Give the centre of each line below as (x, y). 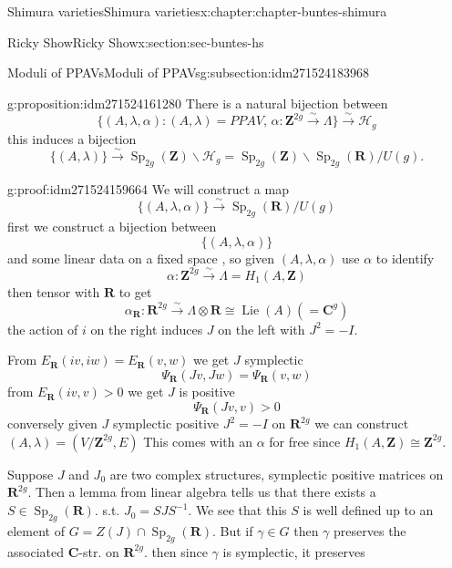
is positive (207, 392)
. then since (175, 551)
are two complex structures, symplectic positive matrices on (277, 474)
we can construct (362, 423)
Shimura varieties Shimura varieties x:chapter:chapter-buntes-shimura (197, 11)
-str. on (99, 551)
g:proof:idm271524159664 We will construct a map (148, 188)
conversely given (52, 423)
